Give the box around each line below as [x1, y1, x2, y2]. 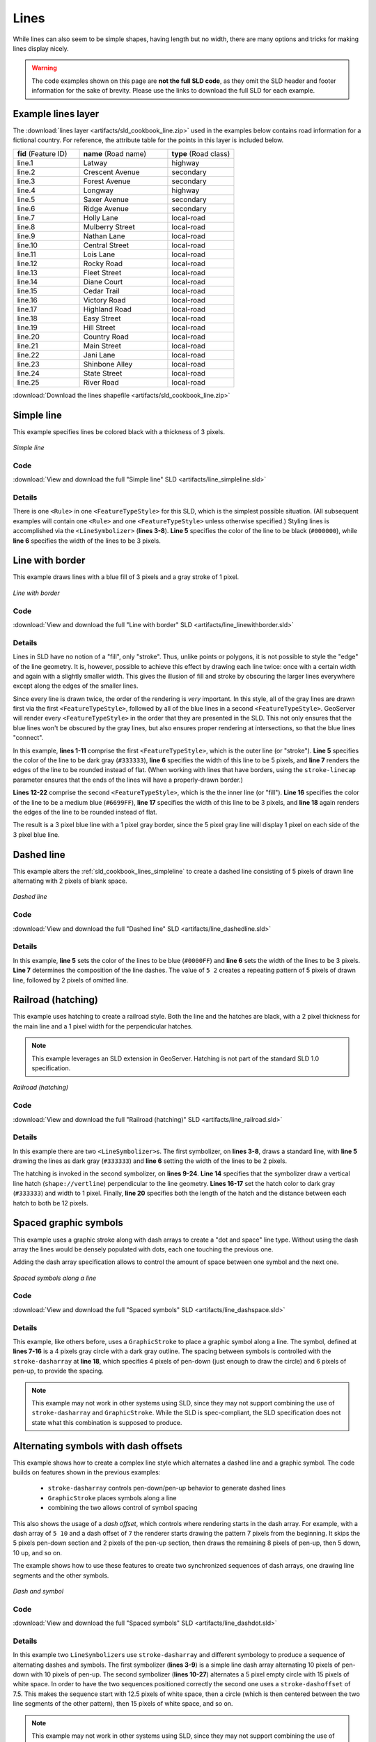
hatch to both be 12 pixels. [13, 1198, 88, 1207]
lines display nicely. [13, 44, 69, 52]
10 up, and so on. [13, 1548, 63, 1557]
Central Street [83, 240, 130, 250]
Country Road [83, 332, 129, 341]
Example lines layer [13, 108, 100, 120]
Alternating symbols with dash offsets [13, 1440, 182, 1452]
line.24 [17, 368, 40, 378]
